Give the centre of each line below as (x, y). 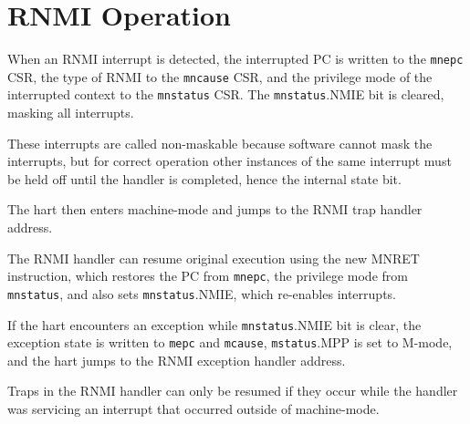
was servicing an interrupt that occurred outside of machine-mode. (193, 409)
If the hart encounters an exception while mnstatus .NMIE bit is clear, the (214, 324)
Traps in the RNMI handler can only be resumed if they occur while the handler (233, 391)
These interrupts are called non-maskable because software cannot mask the (220, 143)
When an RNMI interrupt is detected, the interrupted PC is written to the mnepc (235, 59)
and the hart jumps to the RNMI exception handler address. (177, 360)
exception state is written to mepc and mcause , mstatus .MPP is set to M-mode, (230, 342)
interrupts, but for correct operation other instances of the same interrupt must (230, 161)
